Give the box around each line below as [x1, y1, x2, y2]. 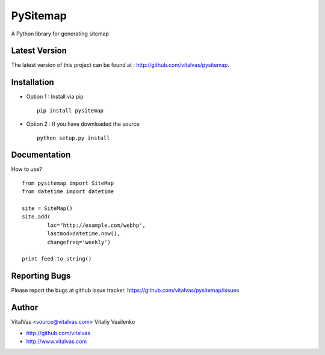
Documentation [11, 150, 71, 160]
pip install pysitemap [37, 107, 104, 114]
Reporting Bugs [11, 271, 71, 281]
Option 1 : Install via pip [26, 93, 84, 100]
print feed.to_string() [22, 256, 92, 262]
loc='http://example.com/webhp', [47, 221, 146, 229]
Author [11, 303, 39, 313]
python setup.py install [37, 134, 110, 141]
